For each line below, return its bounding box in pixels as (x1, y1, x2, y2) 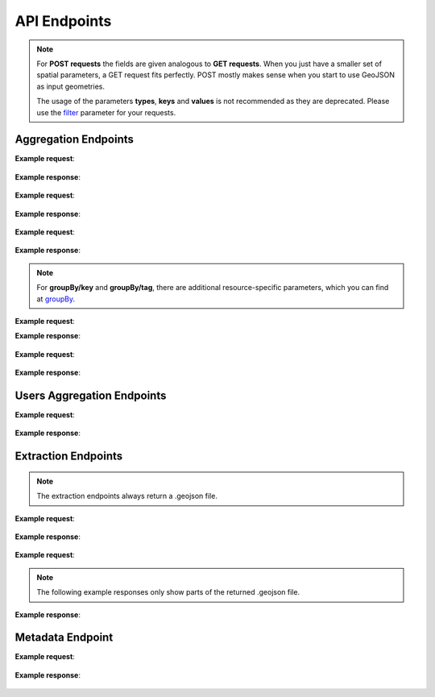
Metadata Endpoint (14, 631, 114, 645)
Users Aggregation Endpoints (14, 388, 167, 402)
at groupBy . (36, 294, 76, 304)
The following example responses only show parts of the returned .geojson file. (36, 587, 300, 597)
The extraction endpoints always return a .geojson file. (36, 492, 217, 501)
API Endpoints (14, 12, 112, 30)
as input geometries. (36, 81, 105, 91)
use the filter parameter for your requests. (36, 107, 176, 117)
